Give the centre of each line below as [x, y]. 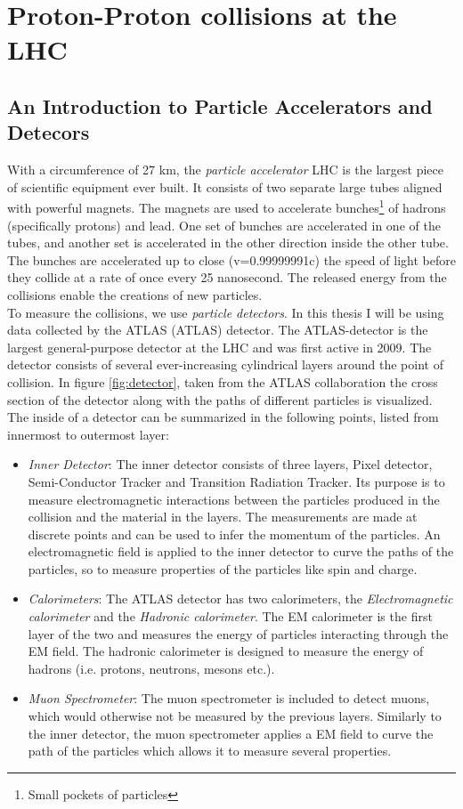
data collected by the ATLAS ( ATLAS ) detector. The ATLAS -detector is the [218, 330]
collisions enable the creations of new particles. [135, 294]
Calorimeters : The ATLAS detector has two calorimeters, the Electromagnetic [240, 599]
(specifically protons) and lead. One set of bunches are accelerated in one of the [224, 225]
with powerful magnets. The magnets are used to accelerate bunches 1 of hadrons [227, 206]
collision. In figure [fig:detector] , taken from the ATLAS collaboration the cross [223, 381]
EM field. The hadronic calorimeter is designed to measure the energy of [226, 651]
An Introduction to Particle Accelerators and [220, 105]
